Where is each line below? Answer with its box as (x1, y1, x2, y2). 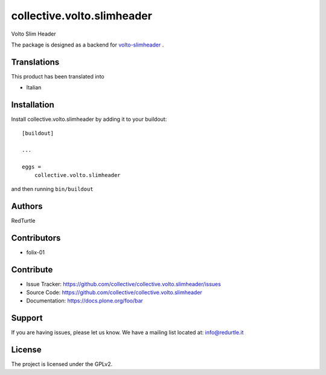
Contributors (11, 232, 61, 243)
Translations (11, 57, 60, 67)
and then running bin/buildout (11, 185, 94, 193)
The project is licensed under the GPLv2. (11, 361, 113, 368)
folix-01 (26, 248, 45, 256)
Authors (11, 201, 43, 211)
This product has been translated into (11, 72, 105, 80)
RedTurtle (11, 217, 36, 224)
